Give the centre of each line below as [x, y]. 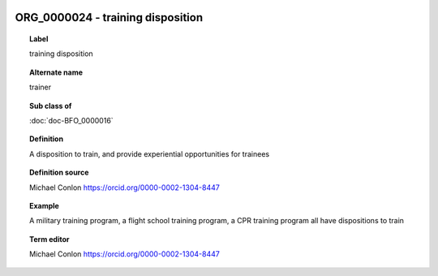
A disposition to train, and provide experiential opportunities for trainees [150, 153]
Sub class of [51, 106]
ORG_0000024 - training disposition [109, 17]
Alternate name [56, 72]
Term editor [49, 239]
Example [45, 205]
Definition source [59, 172]
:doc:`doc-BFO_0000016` [71, 120]
